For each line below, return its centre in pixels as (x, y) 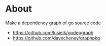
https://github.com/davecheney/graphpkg (56, 38)
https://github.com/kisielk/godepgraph (53, 32)
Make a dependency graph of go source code (53, 23)
